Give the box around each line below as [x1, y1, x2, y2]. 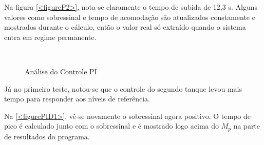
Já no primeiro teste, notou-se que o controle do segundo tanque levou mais [4, 83, 242, 94]
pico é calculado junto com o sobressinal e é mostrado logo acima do [4, 120, 219, 131]
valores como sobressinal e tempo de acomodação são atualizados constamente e [4, 11, 255, 22]
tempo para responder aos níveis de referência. [4, 93, 150, 104]
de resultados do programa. [4, 131, 90, 141]
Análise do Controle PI [25, 66, 97, 76]
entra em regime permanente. [4, 31, 97, 42]
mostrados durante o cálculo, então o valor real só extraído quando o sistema [4, 22, 246, 32]
